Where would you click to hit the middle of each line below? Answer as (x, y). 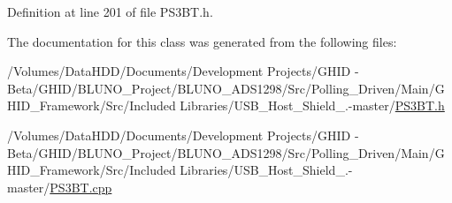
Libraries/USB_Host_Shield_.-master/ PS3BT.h (312, 105)
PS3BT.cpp (81, 187)
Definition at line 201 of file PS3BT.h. (110, 11)
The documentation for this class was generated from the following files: (202, 41)
